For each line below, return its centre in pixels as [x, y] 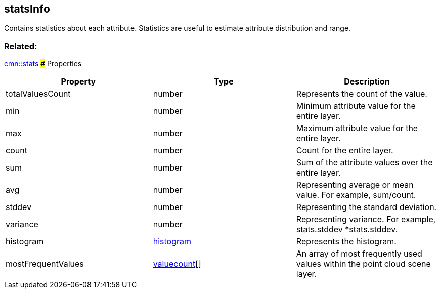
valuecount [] [177, 264]
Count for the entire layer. [345, 151]
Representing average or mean [355, 185]
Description [367, 82]
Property [78, 82]
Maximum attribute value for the [357, 128]
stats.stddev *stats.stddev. [347, 229]
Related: [21, 46]
